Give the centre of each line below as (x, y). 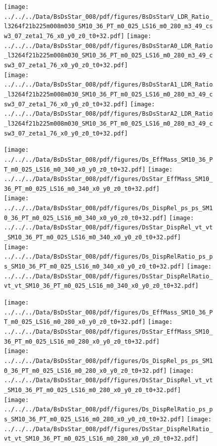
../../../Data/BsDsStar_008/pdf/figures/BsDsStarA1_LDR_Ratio (108, 85)
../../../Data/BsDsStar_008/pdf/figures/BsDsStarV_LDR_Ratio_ (108, 17)
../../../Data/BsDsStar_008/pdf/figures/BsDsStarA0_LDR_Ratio (108, 46)
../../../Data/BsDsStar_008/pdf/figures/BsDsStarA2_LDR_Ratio (108, 114)
